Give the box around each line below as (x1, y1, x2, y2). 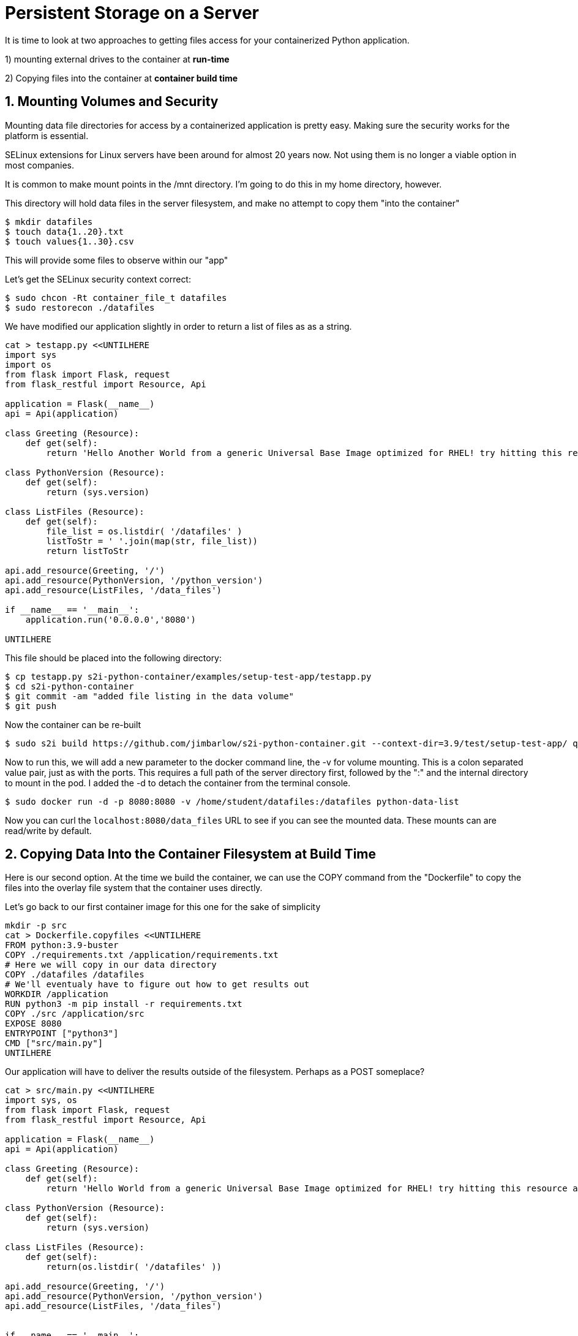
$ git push (5, 700, 57, 711)
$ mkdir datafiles (5, 216, 93, 227)
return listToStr (46, 545, 129, 556)
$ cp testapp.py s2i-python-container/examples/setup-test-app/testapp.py (5, 671, 372, 681)
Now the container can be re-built (5, 719, 141, 730)
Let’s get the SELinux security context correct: (5, 273, 191, 284)
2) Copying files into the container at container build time (5, 72, 238, 83)
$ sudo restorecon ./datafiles (5, 302, 155, 313)
